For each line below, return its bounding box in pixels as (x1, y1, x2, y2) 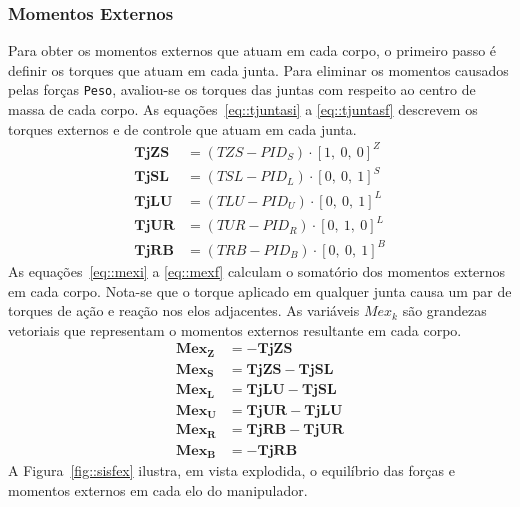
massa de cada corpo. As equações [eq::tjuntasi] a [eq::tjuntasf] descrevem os (8, 99, 478, 120)
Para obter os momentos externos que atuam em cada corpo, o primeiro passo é (8, 40, 497, 61)
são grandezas (402, 300, 487, 321)
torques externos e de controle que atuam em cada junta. (8, 118, 357, 139)
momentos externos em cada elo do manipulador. (8, 479, 308, 500)
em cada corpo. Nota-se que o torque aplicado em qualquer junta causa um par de (8, 280, 512, 301)
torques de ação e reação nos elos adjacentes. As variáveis (8, 300, 360, 321)
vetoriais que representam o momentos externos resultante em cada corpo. (8, 319, 462, 340)
